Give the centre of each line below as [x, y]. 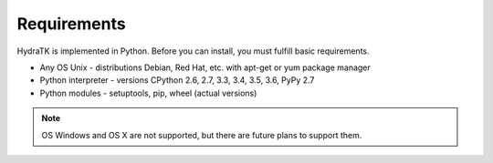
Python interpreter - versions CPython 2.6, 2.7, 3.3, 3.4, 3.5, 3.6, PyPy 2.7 [177, 80]
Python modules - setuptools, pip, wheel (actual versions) [148, 93]
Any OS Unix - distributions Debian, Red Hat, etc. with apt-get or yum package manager [205, 67]
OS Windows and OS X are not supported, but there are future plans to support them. [202, 135]
